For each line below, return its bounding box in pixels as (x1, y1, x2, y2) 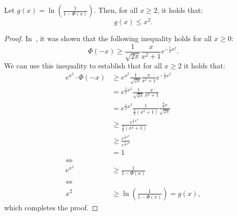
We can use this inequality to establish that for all (4, 60, 162, 71)
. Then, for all (94, 5, 138, 15)
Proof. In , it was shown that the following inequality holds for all (4, 33, 212, 44)
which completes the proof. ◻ (4, 202, 98, 212)
